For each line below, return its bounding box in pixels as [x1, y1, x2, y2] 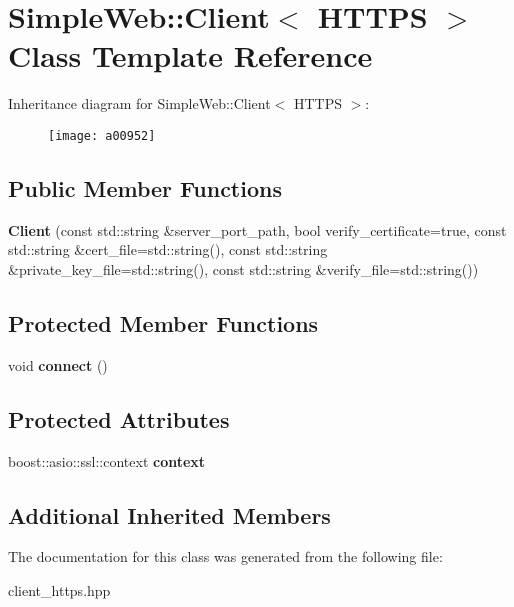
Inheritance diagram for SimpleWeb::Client [8, 93, 271, 114]
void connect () [8, 354, 108, 375]
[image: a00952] [48, 128, 156, 143]
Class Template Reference [8, 35, 373, 76]
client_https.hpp [8, 579, 111, 600]
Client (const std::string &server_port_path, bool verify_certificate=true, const [8, 219, 507, 240]
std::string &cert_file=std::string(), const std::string [8, 239, 328, 260]
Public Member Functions [8, 172, 282, 203]
